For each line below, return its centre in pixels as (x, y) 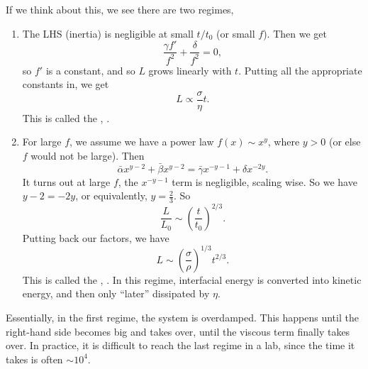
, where (284, 142)
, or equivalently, (111, 195)
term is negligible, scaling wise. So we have (264, 181)
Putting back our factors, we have (96, 237)
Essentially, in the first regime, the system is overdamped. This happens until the (182, 318)
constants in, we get (66, 84)
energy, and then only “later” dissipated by (116, 293)
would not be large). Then (88, 156)
